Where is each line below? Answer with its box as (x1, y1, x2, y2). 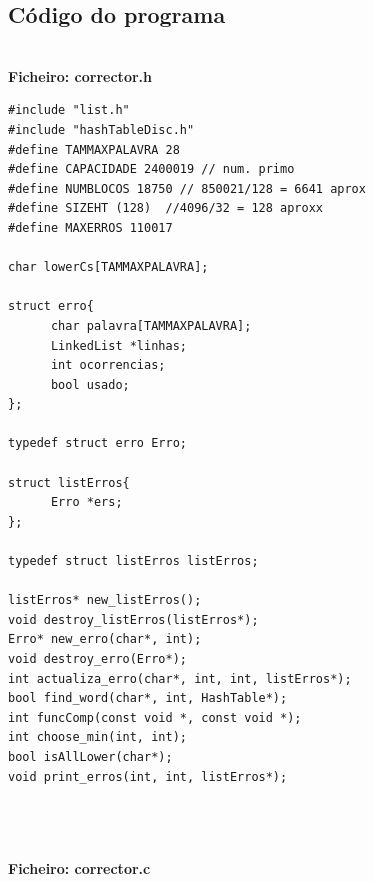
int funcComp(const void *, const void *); (8, 710, 302, 725)
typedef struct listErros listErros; (8, 554, 259, 569)
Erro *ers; (50, 495, 123, 510)
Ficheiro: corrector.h (8, 65, 152, 86)
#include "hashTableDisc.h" (8, 122, 195, 137)
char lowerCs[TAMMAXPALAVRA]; (8, 260, 209, 275)
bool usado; (50, 377, 130, 392)
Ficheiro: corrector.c (8, 857, 151, 878)
